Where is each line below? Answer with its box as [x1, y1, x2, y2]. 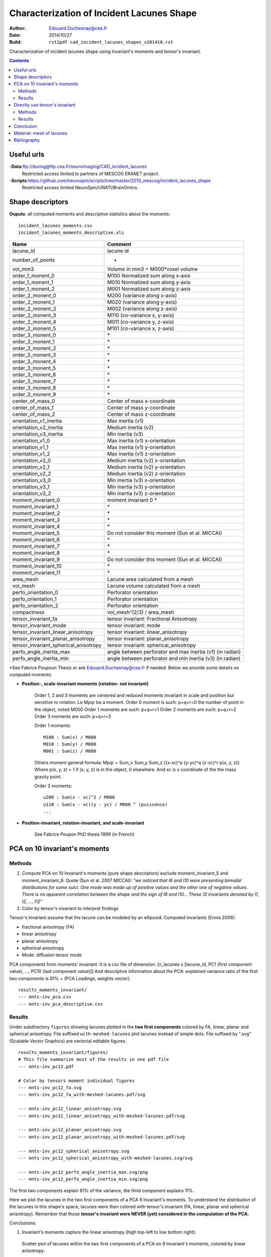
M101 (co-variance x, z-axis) [107, 325, 175, 332]
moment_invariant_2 [12, 509, 60, 516]
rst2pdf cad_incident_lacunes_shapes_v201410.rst [49, 39, 174, 45]
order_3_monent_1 [12, 338, 55, 345]
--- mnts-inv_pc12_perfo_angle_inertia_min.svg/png [18, 1177, 148, 1182]
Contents [9, 58, 30, 64]
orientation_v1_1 [12, 443, 49, 451]
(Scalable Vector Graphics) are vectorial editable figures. [9, 1038, 127, 1044]
